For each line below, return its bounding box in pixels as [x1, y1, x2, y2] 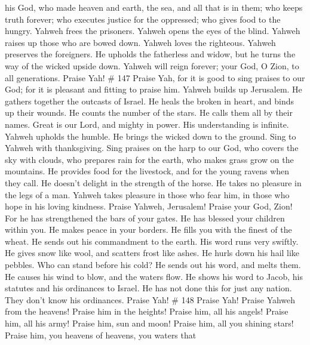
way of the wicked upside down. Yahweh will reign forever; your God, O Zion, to [5, 59, 299, 72]
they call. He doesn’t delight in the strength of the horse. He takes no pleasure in [5, 176, 302, 189]
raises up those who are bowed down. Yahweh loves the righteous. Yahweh [5, 36, 276, 48]
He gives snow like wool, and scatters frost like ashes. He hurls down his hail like [5, 247, 300, 259]
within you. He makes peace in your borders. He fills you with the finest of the [5, 223, 292, 236]
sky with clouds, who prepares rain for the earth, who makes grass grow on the [5, 153, 294, 165]
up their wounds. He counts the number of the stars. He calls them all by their [5, 106, 293, 119]
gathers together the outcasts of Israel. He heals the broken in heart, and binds [5, 94, 294, 107]
